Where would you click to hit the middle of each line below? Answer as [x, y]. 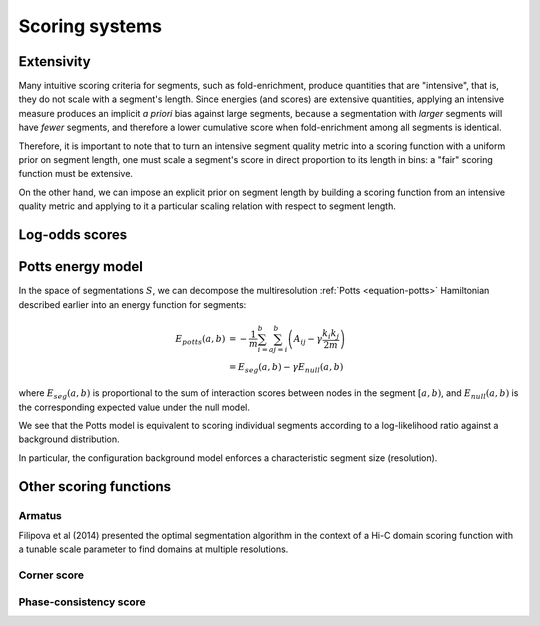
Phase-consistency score [82, 602]
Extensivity [54, 61]
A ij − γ [308, 340]
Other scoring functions [95, 486]
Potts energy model [81, 266]
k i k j [330, 335]
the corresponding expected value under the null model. [134, 407]
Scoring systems [90, 26]
